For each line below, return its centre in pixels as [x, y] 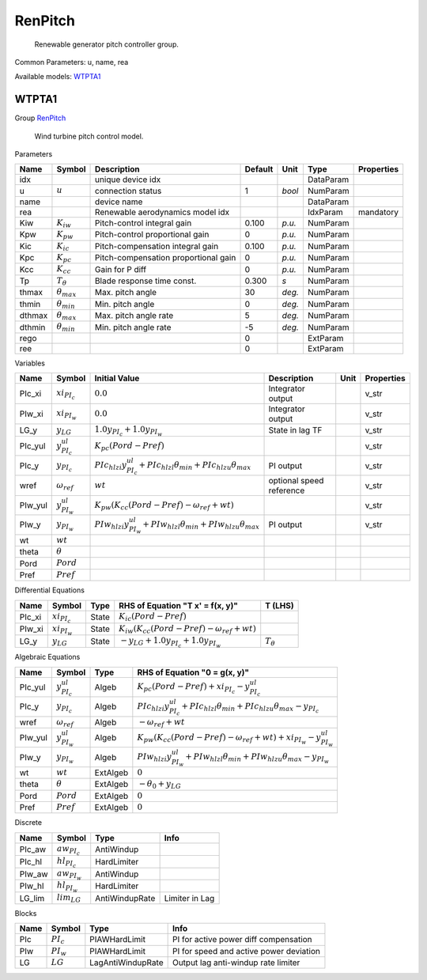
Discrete [28, 823]
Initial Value [117, 378]
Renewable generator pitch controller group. [107, 44]
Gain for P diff [121, 269]
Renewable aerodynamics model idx [162, 212]
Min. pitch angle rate [133, 327]
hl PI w [67, 887]
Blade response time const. [146, 281]
